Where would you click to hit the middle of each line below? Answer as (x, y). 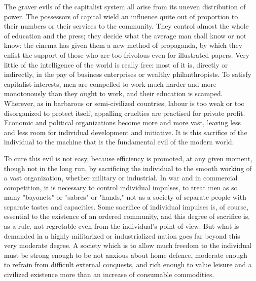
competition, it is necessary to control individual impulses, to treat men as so (121, 187)
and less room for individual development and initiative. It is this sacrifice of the (126, 132)
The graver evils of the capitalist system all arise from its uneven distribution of (125, 6)
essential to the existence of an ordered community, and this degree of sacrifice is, (127, 216)
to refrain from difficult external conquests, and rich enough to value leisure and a (128, 264)
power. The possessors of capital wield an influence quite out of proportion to (121, 16)
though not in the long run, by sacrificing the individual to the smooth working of (128, 168)
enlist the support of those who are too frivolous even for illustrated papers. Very (127, 54)
